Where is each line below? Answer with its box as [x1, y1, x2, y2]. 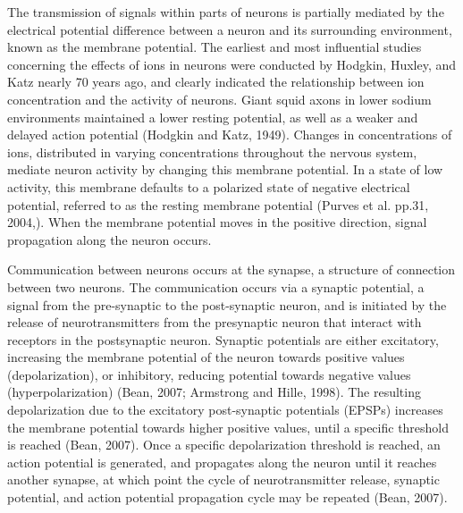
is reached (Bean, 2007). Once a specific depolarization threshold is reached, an [7, 435, 441, 454]
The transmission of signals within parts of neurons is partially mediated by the [7, 3, 444, 21]
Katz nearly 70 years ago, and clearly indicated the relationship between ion [7, 72, 425, 91]
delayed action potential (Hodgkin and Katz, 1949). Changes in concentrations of [7, 125, 452, 144]
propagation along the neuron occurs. [7, 230, 212, 248]
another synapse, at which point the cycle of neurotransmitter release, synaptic [7, 470, 440, 489]
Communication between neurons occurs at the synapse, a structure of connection [7, 260, 456, 279]
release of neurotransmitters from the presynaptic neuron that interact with [7, 313, 422, 332]
